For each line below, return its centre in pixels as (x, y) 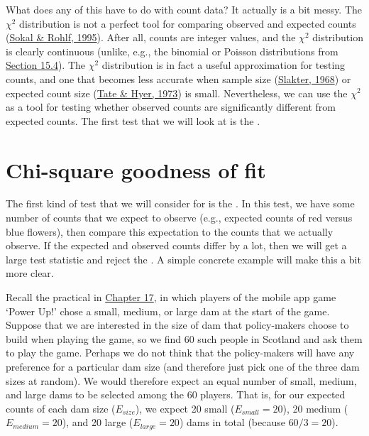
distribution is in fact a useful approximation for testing (224, 65)
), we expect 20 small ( (185, 408)
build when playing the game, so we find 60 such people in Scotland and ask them (184, 338)
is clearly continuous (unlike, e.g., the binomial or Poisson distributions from (172, 51)
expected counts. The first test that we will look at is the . (133, 120)
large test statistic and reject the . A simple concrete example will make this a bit (183, 259)
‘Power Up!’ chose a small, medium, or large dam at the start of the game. (168, 311)
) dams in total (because (232, 422)
